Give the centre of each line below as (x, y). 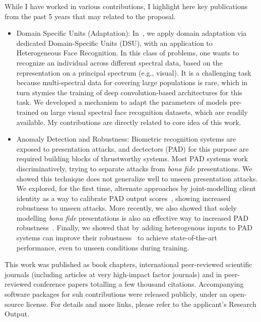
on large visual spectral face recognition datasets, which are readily (144, 112)
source (14, 304)
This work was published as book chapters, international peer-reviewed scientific (128, 264)
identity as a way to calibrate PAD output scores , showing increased (123, 198)
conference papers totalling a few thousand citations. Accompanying (139, 284)
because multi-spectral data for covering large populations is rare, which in (132, 82)
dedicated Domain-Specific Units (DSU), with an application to (114, 43)
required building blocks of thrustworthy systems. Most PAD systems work (132, 158)
